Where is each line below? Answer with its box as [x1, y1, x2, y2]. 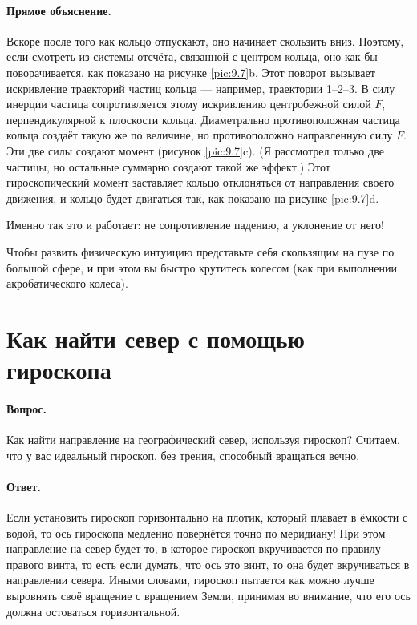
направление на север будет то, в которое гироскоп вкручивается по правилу [6, 540, 381, 557]
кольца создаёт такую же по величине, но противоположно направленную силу [6, 127, 393, 143]
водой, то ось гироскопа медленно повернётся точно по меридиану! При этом [6, 524, 386, 541]
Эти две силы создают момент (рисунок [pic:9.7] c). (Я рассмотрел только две [6, 142, 384, 159]
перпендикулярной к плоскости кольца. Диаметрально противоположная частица [6, 111, 400, 127]
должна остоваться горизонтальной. [6, 603, 180, 619]
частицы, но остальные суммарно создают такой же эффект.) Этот [6, 158, 330, 175]
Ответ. [6, 478, 41, 494]
